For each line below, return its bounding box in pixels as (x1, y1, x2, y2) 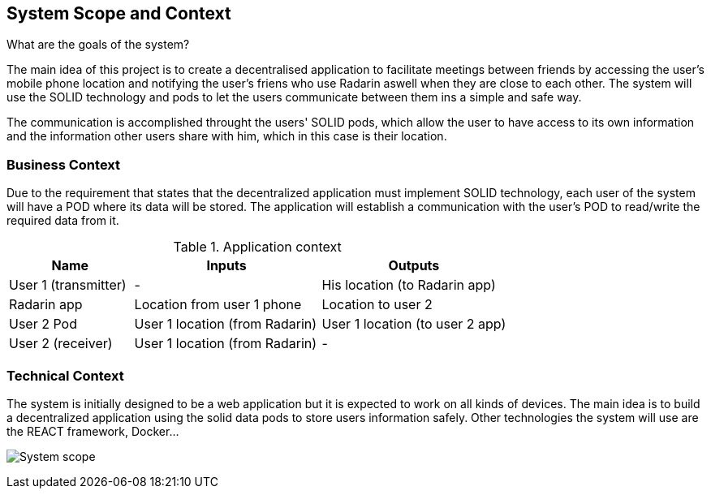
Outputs (388, 257, 440, 274)
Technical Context (6, 367, 124, 384)
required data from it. (6, 213, 119, 228)
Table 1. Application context (173, 239, 342, 256)
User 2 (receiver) (9, 335, 113, 352)
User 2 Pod (9, 316, 77, 333)
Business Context (6, 156, 121, 173)
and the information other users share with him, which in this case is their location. (6, 129, 447, 144)
